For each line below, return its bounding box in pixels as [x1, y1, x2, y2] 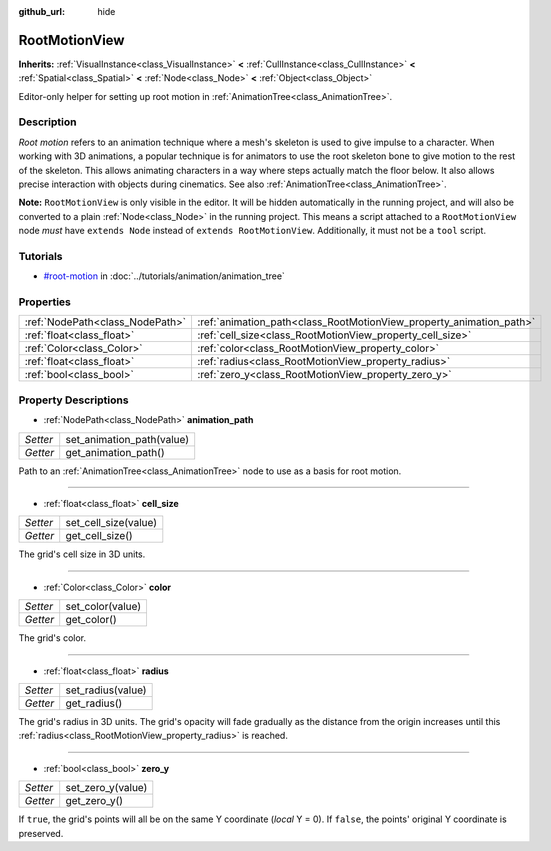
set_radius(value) [65, 683, 147, 697]
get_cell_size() [65, 529, 134, 543]
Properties [18, 295, 72, 309]
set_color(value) [65, 600, 142, 614]
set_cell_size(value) [65, 516, 158, 530]
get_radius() [65, 696, 123, 710]
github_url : [18, 6, 65, 17]
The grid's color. [18, 632, 87, 644]
